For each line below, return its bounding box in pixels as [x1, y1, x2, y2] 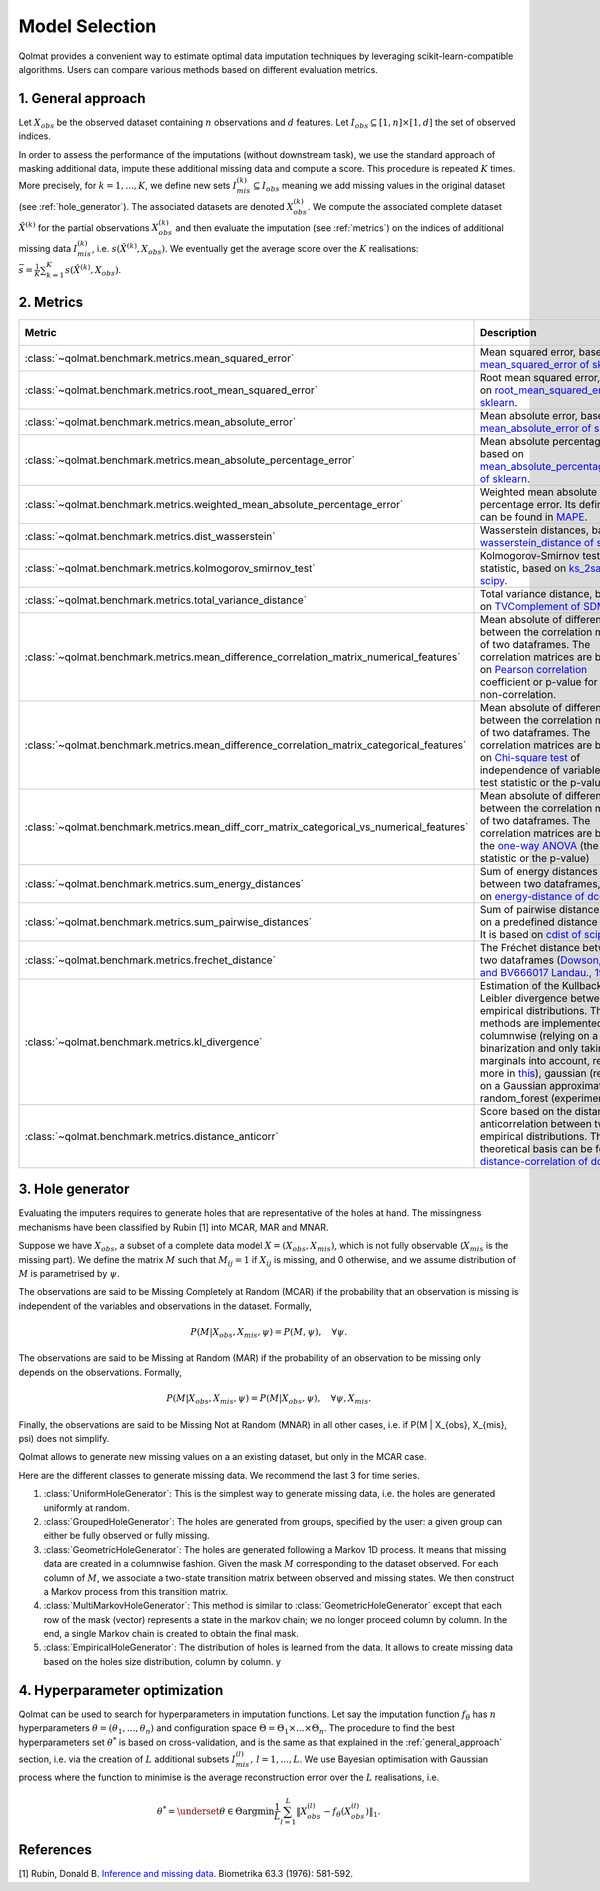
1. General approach [18, 90, 146, 107]
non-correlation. [479, 687, 557, 701]
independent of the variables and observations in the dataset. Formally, [18, 1300, 312, 1312]
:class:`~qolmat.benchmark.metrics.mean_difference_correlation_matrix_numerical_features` [24, 650, 461, 664]
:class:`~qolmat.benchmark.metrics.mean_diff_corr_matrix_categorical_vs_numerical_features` [24, 820, 469, 834]
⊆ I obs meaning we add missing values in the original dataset [252, 180, 506, 194]
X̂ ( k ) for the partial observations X [18, 220, 159, 234]
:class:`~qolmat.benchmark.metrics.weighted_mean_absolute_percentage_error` [24, 497, 404, 511]
